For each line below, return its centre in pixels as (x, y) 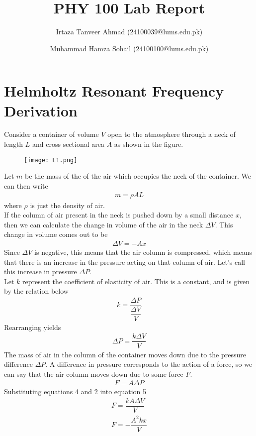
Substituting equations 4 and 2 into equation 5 (75, 391)
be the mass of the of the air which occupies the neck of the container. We (138, 176)
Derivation (41, 110)
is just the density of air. (67, 205)
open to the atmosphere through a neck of (171, 134)
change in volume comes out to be (56, 234)
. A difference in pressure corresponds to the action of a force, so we (149, 364)
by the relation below (36, 291)
